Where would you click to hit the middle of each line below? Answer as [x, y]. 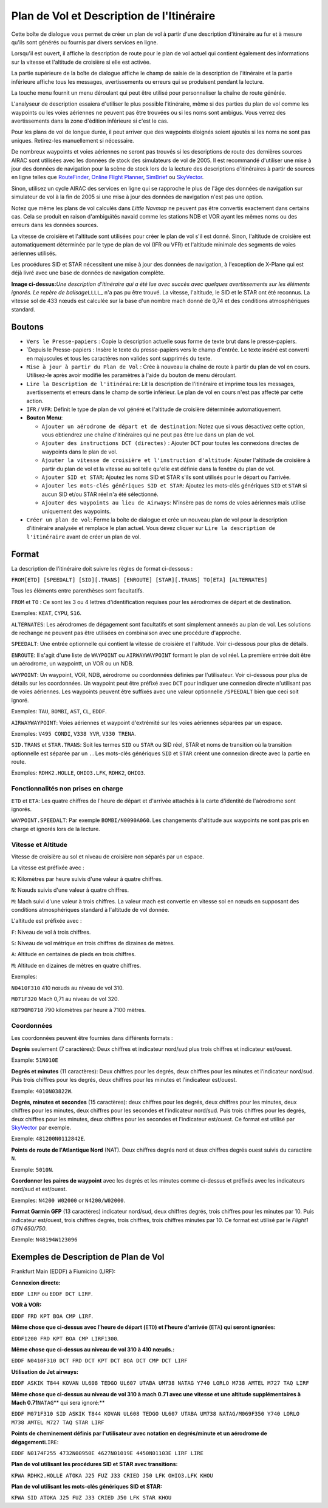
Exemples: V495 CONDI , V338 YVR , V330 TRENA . [73, 733]
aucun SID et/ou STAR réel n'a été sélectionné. [100, 494]
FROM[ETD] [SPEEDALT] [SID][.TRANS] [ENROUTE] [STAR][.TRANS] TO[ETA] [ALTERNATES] [139, 580]
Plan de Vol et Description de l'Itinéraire [113, 16]
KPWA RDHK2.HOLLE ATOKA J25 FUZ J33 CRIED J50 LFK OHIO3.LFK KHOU [112, 1476]
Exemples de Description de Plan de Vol [88, 1257]
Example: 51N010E [35, 1060]
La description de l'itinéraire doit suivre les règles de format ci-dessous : [102, 568]
